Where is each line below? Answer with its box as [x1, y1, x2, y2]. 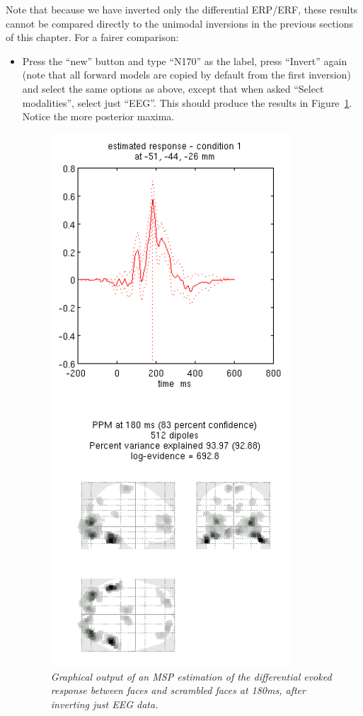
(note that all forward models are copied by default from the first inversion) [22, 67, 351, 82]
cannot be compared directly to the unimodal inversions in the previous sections [6, 16, 353, 30]
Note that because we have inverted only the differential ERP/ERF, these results [6, 2, 358, 16]
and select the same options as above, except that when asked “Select [22, 81, 324, 96]
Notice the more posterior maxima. [22, 109, 175, 124]
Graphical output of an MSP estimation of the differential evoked [50, 669, 332, 683]
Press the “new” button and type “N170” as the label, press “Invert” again [22, 53, 347, 68]
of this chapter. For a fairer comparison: [6, 30, 179, 45]
